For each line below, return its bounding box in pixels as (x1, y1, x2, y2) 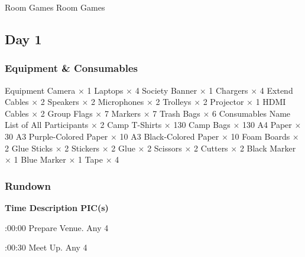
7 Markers (104, 107, 141, 119)
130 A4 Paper (242, 118, 292, 131)
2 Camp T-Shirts (100, 118, 162, 131)
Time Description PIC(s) (5, 201, 109, 213)
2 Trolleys (155, 95, 192, 108)
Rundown (5, 178, 51, 193)
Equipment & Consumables (5, 61, 138, 75)
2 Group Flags (40, 107, 93, 119)
